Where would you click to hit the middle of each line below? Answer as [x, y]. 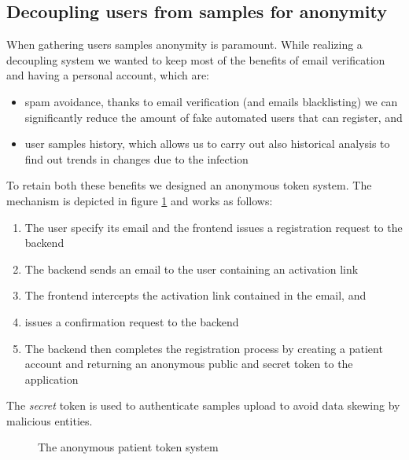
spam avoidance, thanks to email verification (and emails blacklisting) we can [211, 101]
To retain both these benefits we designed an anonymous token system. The [189, 185]
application [52, 379]
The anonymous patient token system [128, 447]
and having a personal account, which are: [108, 75]
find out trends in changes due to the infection [136, 158]
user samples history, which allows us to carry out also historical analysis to [207, 144]
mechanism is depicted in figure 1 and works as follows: [140, 200]
